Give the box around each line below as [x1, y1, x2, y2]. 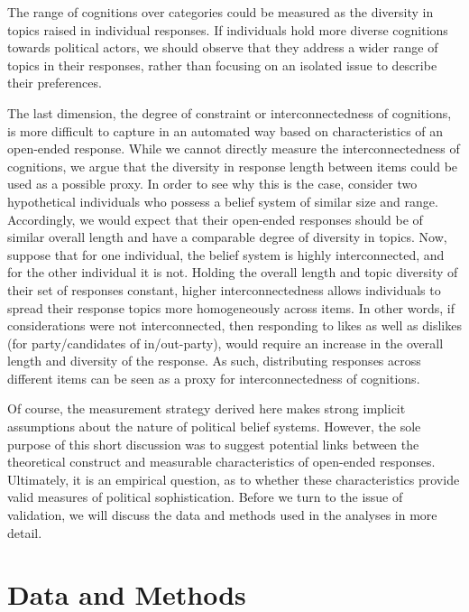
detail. [7, 523, 42, 542]
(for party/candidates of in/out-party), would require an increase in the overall [7, 333, 444, 352]
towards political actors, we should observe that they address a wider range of [7, 38, 438, 57]
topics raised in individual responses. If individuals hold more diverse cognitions [7, 20, 448, 39]
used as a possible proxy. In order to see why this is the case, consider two [7, 174, 418, 193]
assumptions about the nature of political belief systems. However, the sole [7, 417, 421, 436]
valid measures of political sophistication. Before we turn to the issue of [7, 487, 403, 506]
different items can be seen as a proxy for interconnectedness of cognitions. [7, 368, 420, 387]
